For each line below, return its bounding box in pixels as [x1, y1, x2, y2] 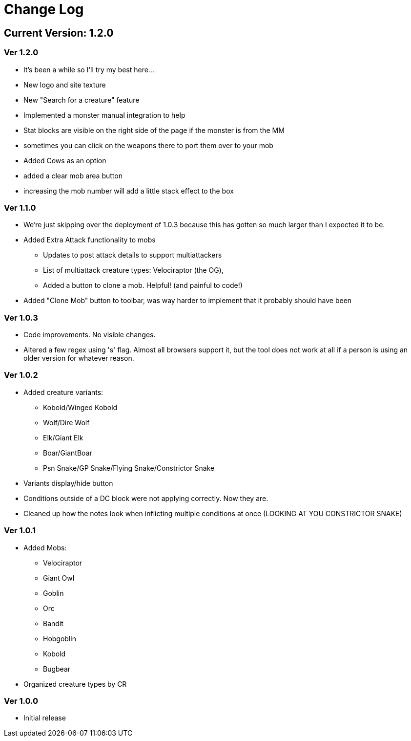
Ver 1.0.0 [4, 696, 39, 706]
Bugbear [43, 664, 71, 673]
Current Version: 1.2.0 [4, 26, 114, 39]
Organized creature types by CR [23, 679, 127, 688]
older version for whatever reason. [23, 354, 134, 363]
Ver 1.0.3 [4, 312, 38, 323]
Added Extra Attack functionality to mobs [23, 236, 156, 244]
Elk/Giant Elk [43, 433, 83, 442]
